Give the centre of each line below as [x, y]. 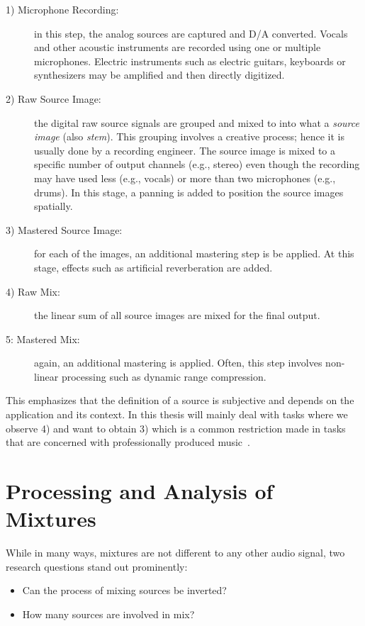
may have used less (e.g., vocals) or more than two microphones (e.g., [185, 178]
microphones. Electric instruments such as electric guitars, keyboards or [190, 61]
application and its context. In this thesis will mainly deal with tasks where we [177, 414]
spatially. [54, 206]
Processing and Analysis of [140, 491]
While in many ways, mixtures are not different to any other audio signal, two [175, 553]
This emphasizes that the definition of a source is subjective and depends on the [180, 400]
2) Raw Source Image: [54, 98]
